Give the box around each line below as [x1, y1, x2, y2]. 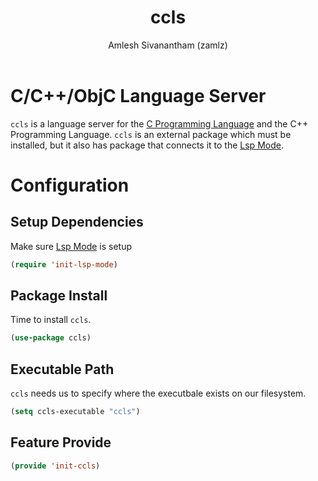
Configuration [10, 174, 130, 196]
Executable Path [10, 361, 115, 378]
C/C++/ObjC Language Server [10, 84, 267, 107]
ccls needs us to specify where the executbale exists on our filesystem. [10, 387, 307, 400]
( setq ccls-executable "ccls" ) [10, 407, 141, 417]
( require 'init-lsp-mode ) [10, 259, 118, 270]
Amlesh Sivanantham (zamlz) [108, 39, 228, 51]
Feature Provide [10, 434, 112, 451]
